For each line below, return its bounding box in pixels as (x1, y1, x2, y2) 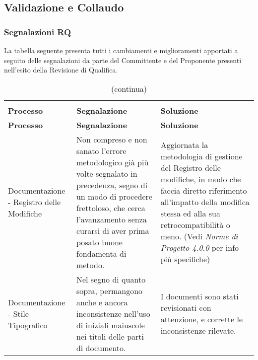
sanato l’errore (76, 144, 127, 156)
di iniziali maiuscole (76, 319, 145, 331)
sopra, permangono (76, 285, 143, 296)
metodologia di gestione (160, 150, 243, 162)
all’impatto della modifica (160, 196, 250, 208)
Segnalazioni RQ (4, 25, 71, 38)
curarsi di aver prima (76, 224, 149, 236)
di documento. (76, 342, 126, 354)
